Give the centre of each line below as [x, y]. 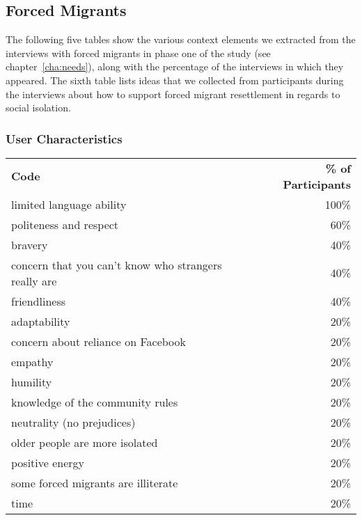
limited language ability [69, 204]
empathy [32, 361]
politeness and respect [65, 224]
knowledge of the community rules [95, 402]
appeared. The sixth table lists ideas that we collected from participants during [175, 80]
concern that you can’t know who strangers [117, 265]
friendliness [39, 301]
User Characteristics [64, 138]
